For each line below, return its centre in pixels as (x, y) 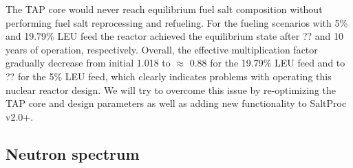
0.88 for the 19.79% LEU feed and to (267, 63)
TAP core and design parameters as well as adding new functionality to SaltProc (176, 103)
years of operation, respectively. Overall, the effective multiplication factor (162, 49)
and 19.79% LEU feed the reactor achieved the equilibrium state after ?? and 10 (175, 36)
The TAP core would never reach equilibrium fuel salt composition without (164, 9)
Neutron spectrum (73, 153)
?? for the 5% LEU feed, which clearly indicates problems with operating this (169, 76)
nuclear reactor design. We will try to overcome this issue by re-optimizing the (171, 89)
